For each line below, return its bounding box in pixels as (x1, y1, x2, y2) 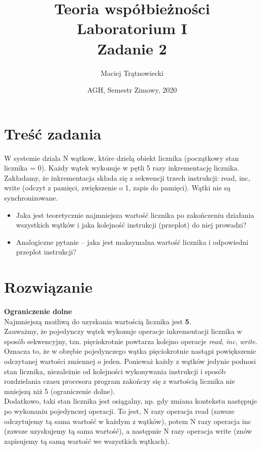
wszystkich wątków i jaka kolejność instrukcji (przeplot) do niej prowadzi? (16, 219, 247, 230)
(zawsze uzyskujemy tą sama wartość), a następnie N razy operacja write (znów (4, 426, 252, 436)
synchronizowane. (4, 192, 58, 203)
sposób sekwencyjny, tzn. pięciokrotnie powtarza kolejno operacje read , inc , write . (4, 335, 257, 346)
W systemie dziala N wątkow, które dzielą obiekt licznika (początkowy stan (4, 152, 239, 163)
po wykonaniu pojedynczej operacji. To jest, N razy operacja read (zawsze (4, 406, 235, 416)
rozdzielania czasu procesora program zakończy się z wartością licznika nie (4, 376, 235, 386)
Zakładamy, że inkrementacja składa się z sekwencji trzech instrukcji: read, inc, (4, 172, 250, 183)
